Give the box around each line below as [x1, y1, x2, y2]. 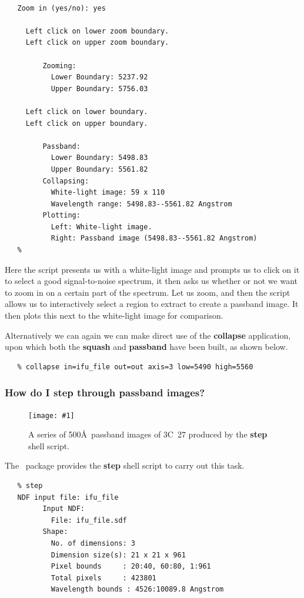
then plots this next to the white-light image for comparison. [5, 309, 223, 322]
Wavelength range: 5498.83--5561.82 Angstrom [51, 199, 232, 208]
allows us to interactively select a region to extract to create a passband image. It [5, 298, 299, 310]
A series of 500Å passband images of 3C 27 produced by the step [28, 428, 268, 440]
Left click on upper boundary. [25, 119, 148, 128]
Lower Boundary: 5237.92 [51, 73, 148, 82]
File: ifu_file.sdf [51, 516, 127, 524]
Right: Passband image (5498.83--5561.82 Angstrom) [51, 234, 258, 243]
